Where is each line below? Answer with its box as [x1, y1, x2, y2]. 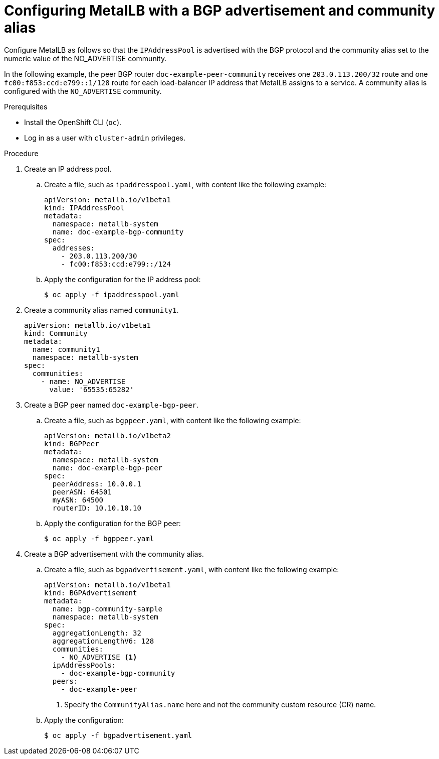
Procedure [4, 149, 39, 158]
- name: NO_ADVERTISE [41, 377, 126, 386]
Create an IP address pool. [24, 164, 112, 173]
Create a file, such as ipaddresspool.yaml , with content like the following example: [44, 180, 327, 189]
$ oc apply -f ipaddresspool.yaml [44, 290, 179, 299]
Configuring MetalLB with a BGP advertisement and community [4, 2, 435, 19]
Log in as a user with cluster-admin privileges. [24, 133, 185, 142]
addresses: [52, 243, 95, 252]
